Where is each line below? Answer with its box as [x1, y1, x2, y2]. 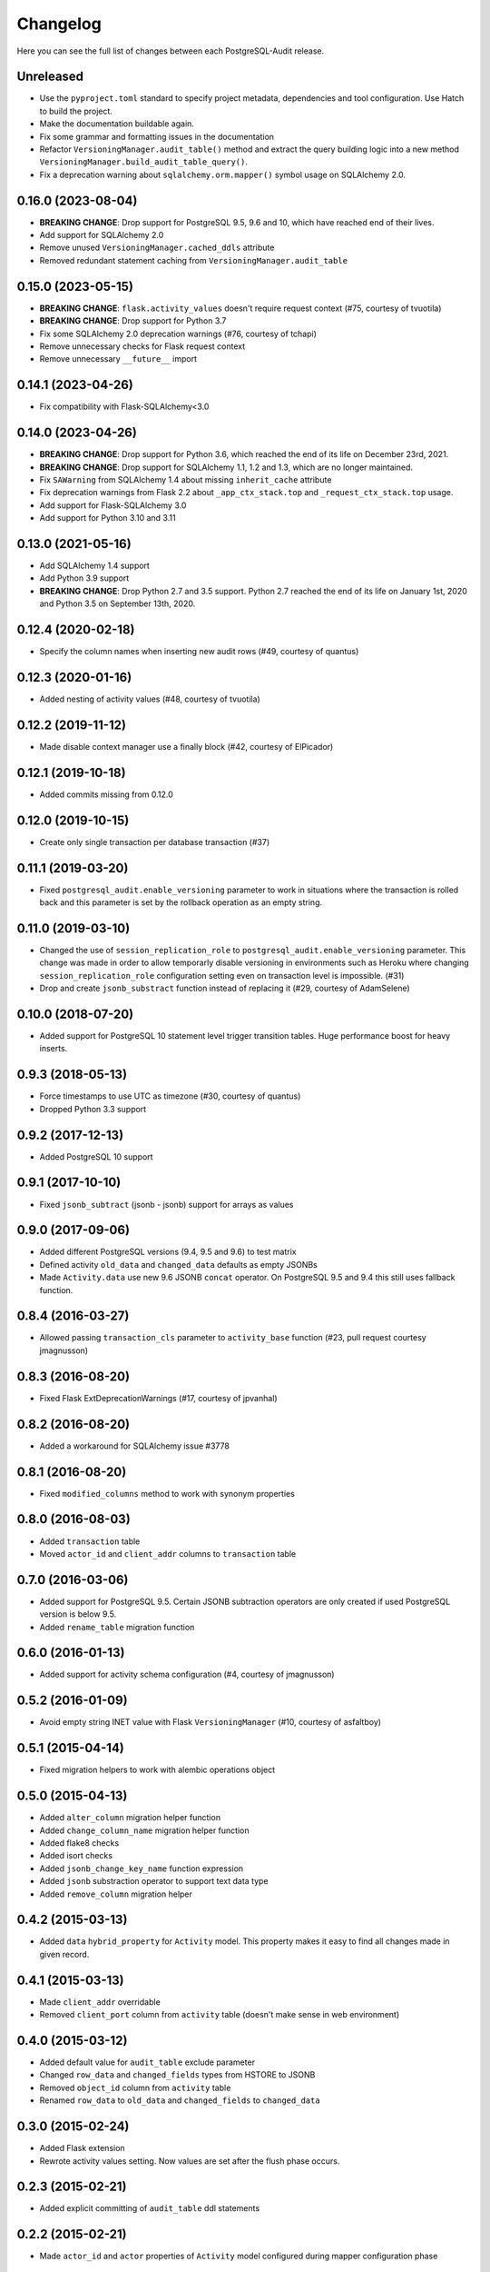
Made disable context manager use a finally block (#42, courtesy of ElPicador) [39, 741, 334, 752]
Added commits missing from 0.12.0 [39, 789, 174, 800]
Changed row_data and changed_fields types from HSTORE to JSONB [39, 2069, 316, 2080]
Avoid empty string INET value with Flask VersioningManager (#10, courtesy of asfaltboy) [39, 1717, 381, 1728]
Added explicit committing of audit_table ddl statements [39, 2203, 260, 2214]
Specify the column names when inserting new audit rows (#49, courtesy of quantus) [39, 646, 359, 657]
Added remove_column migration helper [39, 1888, 192, 1899]
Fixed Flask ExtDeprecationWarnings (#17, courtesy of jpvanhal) [39, 1392, 278, 1403]
